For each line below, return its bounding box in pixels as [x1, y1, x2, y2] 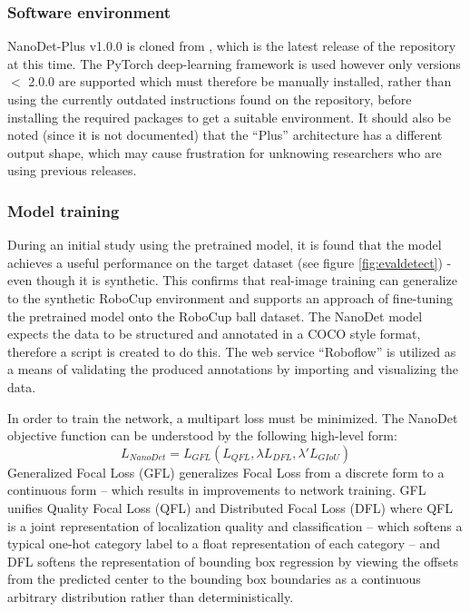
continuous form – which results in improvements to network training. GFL [7, 480, 426, 499]
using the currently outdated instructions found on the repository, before [7, 90, 412, 108]
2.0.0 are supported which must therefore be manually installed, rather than [28, 72, 452, 91]
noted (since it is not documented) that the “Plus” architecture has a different [7, 125, 443, 144]
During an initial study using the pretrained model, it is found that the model [7, 235, 442, 254]
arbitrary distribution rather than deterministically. [7, 587, 294, 606]
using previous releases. [7, 161, 137, 180]
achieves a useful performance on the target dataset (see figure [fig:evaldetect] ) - [7, 252, 452, 271]
